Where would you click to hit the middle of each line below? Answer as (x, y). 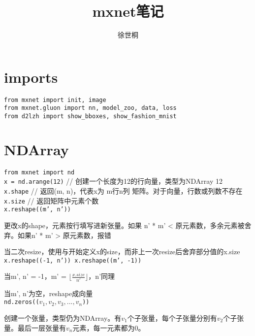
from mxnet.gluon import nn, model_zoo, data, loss (90, 108)
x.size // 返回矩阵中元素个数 (51, 200)
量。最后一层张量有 (35, 327)
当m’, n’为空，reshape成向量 (48, 293)
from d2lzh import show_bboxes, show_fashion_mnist (90, 116)
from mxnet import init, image (55, 100)
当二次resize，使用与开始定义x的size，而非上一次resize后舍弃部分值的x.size (122, 252)
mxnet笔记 (128, 11)
